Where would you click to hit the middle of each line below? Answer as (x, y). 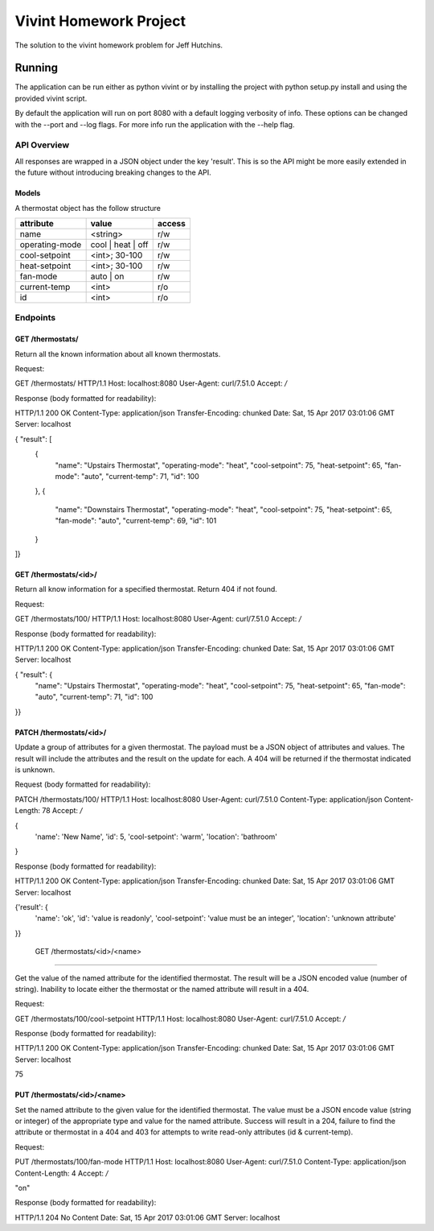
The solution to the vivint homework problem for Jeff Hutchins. (119, 45)
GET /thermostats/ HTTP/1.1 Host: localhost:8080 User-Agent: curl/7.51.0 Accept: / (151, 383)
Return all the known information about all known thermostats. (118, 353)
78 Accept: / (62, 811)
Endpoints (35, 318)
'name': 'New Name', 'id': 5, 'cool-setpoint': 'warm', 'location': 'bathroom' (156, 837)
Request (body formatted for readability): (83, 784)
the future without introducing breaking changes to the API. (113, 172)
